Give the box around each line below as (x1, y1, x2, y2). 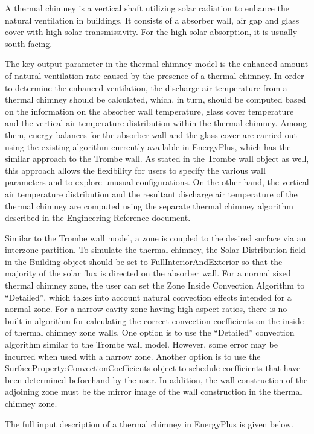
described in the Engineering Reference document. (5, 211, 191, 224)
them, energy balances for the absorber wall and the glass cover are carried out (5, 128, 297, 141)
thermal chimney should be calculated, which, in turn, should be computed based (5, 93, 306, 106)
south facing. (5, 37, 53, 49)
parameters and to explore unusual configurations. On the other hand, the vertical (5, 176, 309, 188)
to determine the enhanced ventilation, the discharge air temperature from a (5, 81, 287, 94)
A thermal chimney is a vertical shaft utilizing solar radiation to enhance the (5, 2, 289, 14)
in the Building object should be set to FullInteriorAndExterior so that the (5, 255, 283, 267)
